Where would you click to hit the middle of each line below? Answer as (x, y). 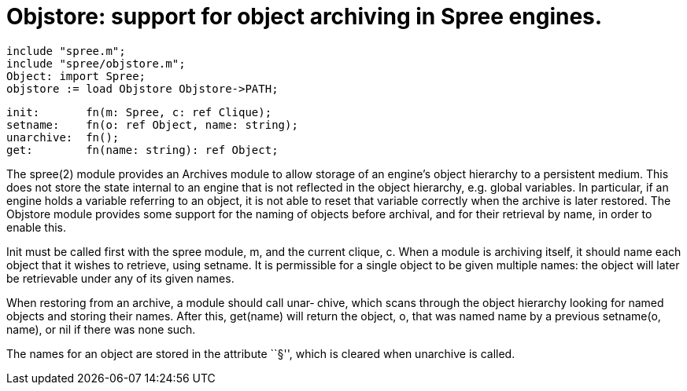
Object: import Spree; (76, 76)
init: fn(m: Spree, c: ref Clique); (139, 112)
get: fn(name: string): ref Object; (142, 150)
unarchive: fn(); (63, 137)
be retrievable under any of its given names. (120, 278)
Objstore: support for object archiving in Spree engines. (305, 16)
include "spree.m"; (66, 51)
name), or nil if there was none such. (101, 329)
